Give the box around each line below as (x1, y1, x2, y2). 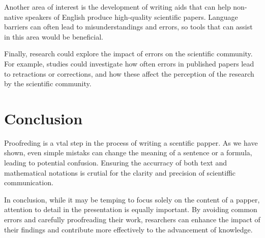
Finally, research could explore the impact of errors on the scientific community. (4, 48, 253, 59)
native (4, 11, 23, 22)
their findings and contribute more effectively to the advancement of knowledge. (4, 224, 253, 234)
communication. (4, 177, 53, 188)
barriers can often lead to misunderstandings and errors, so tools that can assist (4, 21, 253, 32)
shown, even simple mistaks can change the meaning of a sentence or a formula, (4, 147, 252, 158)
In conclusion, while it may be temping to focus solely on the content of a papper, (4, 194, 260, 205)
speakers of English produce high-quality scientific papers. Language (25, 11, 238, 22)
